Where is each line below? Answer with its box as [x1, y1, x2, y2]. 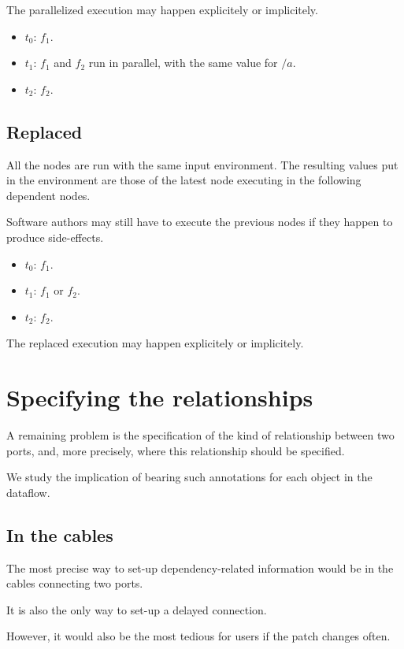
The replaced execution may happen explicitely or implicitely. [6, 335, 304, 351]
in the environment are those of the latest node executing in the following [6, 172, 361, 188]
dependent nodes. [6, 187, 91, 203]
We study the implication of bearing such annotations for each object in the [6, 469, 372, 485]
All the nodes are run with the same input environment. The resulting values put [6, 156, 398, 172]
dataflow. [6, 484, 50, 500]
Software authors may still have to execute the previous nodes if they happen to [6, 213, 393, 230]
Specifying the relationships [6, 381, 313, 414]
